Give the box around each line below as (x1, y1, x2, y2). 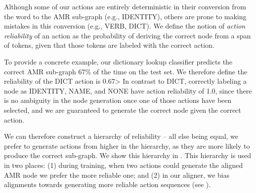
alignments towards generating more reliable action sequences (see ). (4, 179, 211, 190)
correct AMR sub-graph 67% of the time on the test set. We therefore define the (4, 66, 248, 76)
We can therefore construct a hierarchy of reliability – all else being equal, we (4, 131, 239, 141)
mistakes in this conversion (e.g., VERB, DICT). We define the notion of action (4, 21, 246, 31)
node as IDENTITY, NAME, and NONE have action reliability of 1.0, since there (4, 85, 252, 96)
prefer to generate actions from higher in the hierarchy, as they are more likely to (4, 140, 250, 151)
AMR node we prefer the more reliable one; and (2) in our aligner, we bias (4, 169, 230, 180)
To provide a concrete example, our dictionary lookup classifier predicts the (4, 56, 233, 66)
